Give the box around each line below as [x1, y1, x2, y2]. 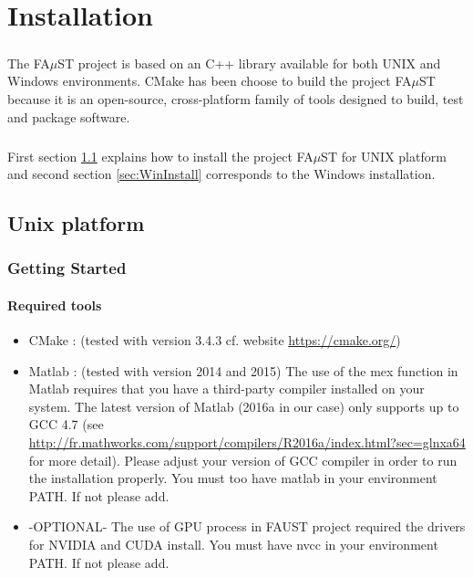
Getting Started [7, 257, 127, 279]
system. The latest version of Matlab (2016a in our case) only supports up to [28, 396, 459, 415]
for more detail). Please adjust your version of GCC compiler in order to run [28, 450, 458, 469]
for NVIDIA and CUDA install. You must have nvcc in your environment [28, 535, 438, 554]
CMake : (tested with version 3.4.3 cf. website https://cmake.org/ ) [28, 331, 401, 350]
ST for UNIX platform [321, 146, 447, 165]
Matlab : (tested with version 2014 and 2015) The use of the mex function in [28, 361, 458, 380]
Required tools [7, 295, 102, 314]
